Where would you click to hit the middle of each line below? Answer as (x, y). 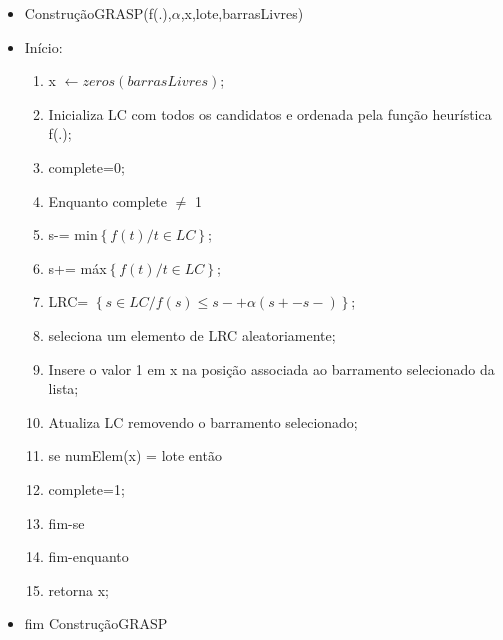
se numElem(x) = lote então (135, 455)
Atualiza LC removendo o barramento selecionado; (203, 421)
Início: (43, 46)
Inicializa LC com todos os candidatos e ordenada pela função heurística (270, 113)
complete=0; (86, 166)
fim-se (66, 522)
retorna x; (78, 589)
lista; (63, 388)
